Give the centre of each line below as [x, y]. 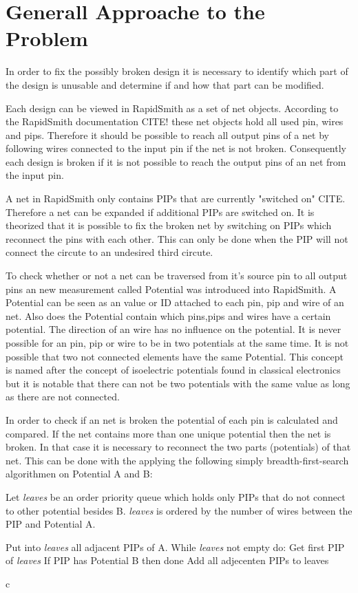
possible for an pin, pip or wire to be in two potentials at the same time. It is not [177, 343]
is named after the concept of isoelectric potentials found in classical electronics [173, 370]
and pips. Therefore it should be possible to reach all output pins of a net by [167, 134]
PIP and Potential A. [51, 524]
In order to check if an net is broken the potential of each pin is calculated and [172, 419]
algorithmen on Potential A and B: [79, 474]
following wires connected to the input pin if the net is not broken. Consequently [176, 148]
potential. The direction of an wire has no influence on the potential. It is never [173, 329]
